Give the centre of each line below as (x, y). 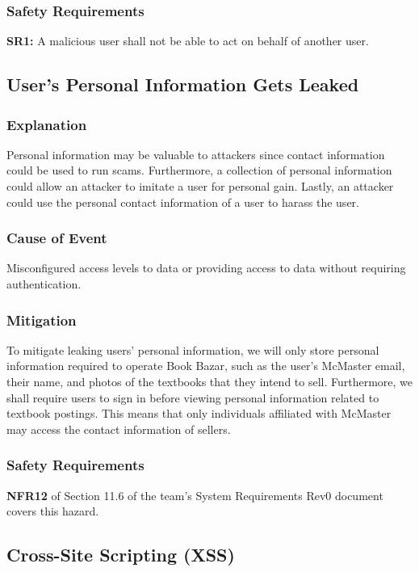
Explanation (47, 124)
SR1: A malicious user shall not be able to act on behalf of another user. (188, 41)
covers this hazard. (53, 511)
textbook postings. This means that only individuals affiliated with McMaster (199, 413)
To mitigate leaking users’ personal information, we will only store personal (193, 349)
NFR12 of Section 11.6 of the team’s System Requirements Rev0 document (195, 495)
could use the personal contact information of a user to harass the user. (183, 202)
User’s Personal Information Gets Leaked (183, 84)
